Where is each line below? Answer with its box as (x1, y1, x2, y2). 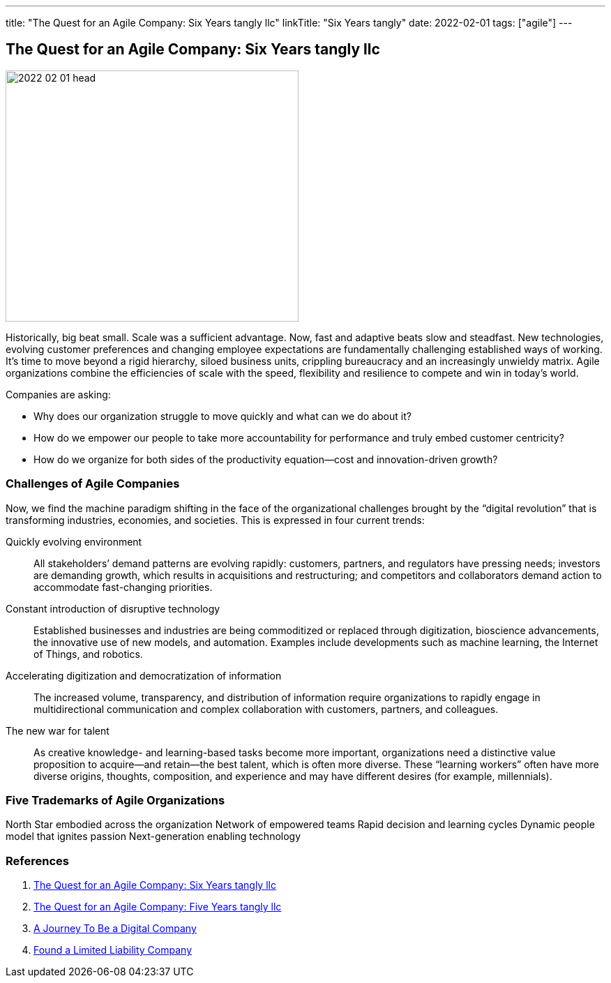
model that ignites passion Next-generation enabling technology (6, 830, 301, 843)
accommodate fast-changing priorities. (33, 580, 213, 593)
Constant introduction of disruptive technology (6, 602, 220, 615)
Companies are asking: (6, 388, 111, 400)
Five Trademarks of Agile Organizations (6, 793, 225, 807)
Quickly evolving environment (6, 535, 142, 548)
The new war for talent (6, 724, 110, 737)
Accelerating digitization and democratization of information (6, 669, 282, 682)
